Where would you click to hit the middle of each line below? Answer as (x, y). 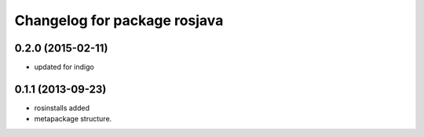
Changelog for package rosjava (119, 20)
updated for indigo (64, 67)
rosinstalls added (62, 108)
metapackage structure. (73, 119)
